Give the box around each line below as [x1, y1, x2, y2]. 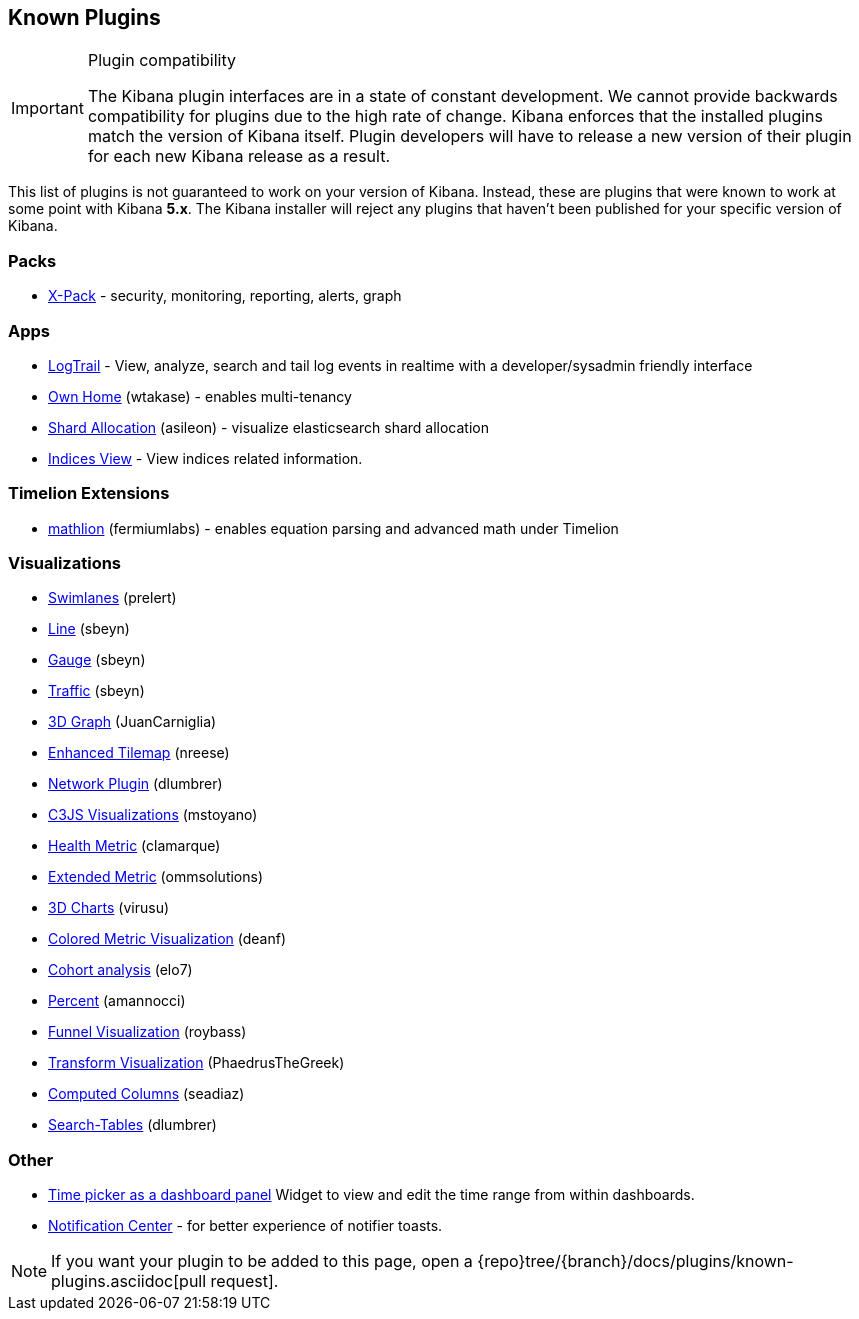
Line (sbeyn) [48, 620, 130, 638]
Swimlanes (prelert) [48, 589, 177, 607]
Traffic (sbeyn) [48, 682, 145, 700]
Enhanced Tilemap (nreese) [48, 744, 230, 762]
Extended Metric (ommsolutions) [48, 868, 264, 886]
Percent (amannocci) [48, 992, 186, 1010]
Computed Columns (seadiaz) [48, 1085, 245, 1103]
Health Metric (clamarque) [48, 837, 221, 855]
